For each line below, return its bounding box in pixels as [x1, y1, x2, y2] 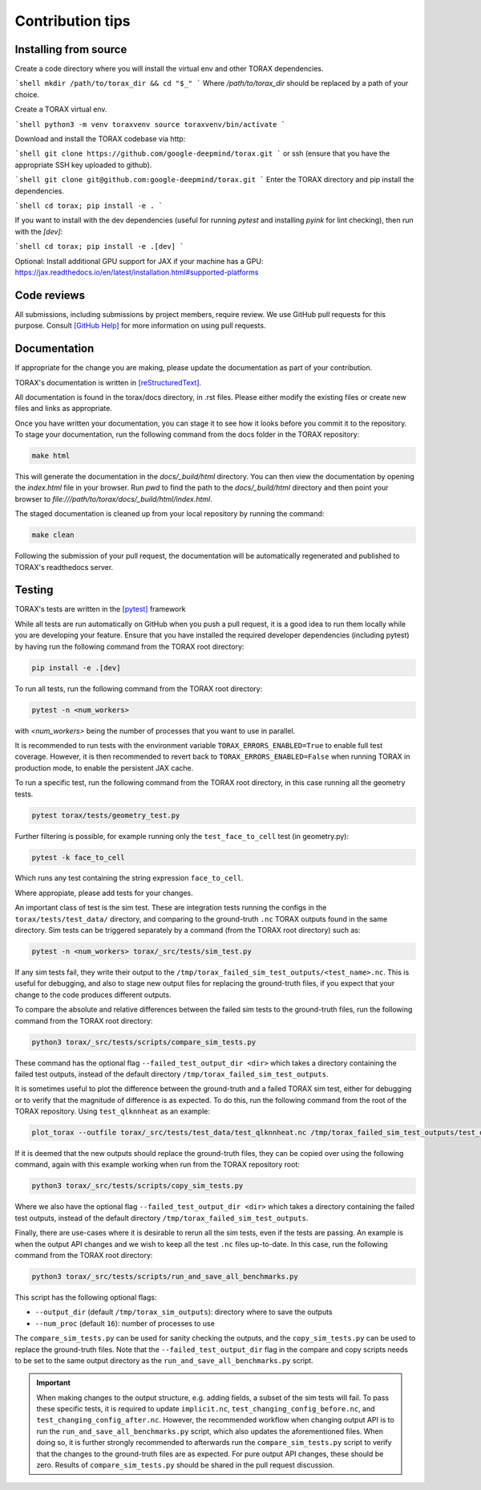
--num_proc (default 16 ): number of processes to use [34, 1318, 216, 1328]
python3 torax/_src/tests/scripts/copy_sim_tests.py [31, 1181, 244, 1191]
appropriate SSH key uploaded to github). [14, 160, 152, 169]
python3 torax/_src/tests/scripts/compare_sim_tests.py [31, 1037, 257, 1047]
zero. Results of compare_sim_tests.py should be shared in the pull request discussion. [36, 1460, 335, 1470]
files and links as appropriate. [14, 404, 112, 413]
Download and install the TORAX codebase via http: [14, 134, 186, 144]
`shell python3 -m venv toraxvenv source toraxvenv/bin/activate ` [14, 120, 286, 128]
